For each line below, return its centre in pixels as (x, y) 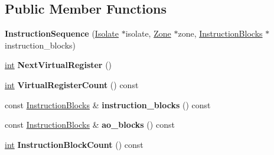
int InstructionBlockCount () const (74, 144)
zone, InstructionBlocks (220, 33)
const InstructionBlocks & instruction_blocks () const (108, 104)
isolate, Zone (148, 33)
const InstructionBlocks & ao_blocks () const (90, 125)
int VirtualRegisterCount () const (72, 84)
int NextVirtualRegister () (58, 65)
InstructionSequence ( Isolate (62, 33)
